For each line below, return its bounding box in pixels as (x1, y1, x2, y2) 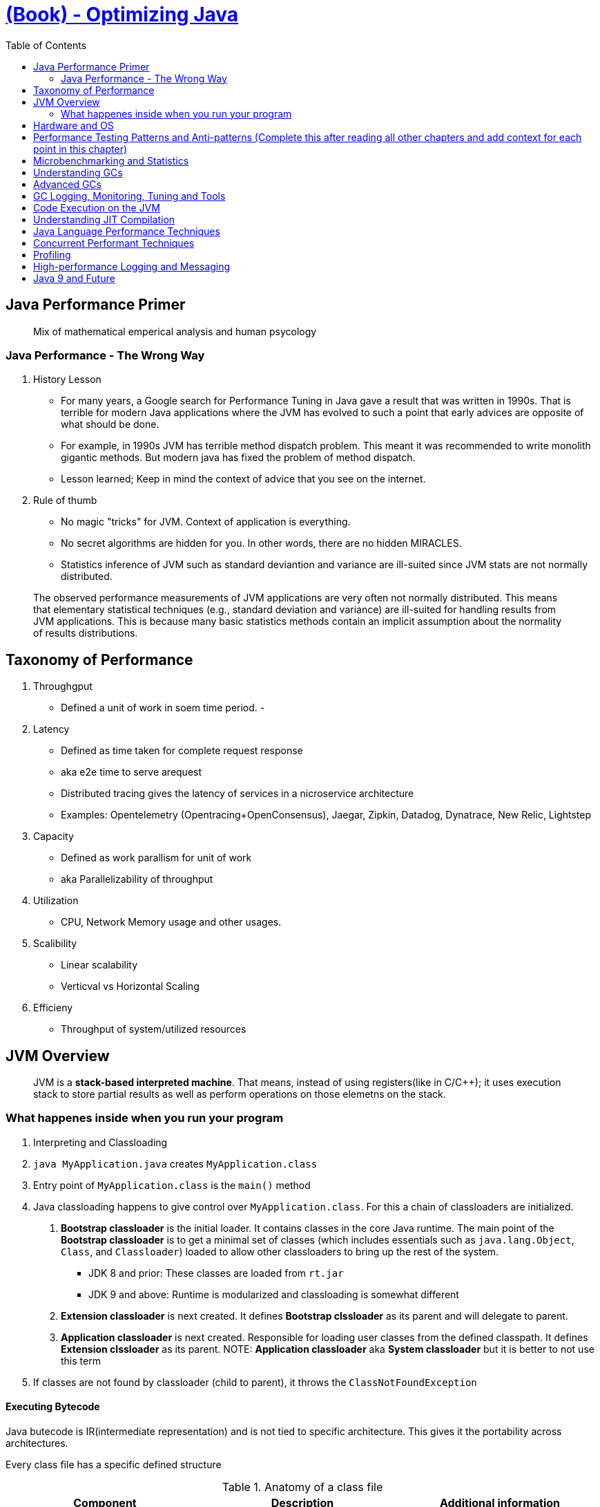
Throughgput (33, 680, 93, 693)
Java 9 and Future (33, 272, 115, 284)
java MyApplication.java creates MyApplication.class (33, 1157, 318, 1170)
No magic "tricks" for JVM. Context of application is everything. (61, 516, 351, 528)
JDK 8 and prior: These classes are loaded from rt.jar (88, 1266, 344, 1279)
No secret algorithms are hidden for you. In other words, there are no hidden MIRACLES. (61, 537, 462, 550)
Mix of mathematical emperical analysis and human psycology (33, 325, 317, 337)
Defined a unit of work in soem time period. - (61, 702, 265, 714)
